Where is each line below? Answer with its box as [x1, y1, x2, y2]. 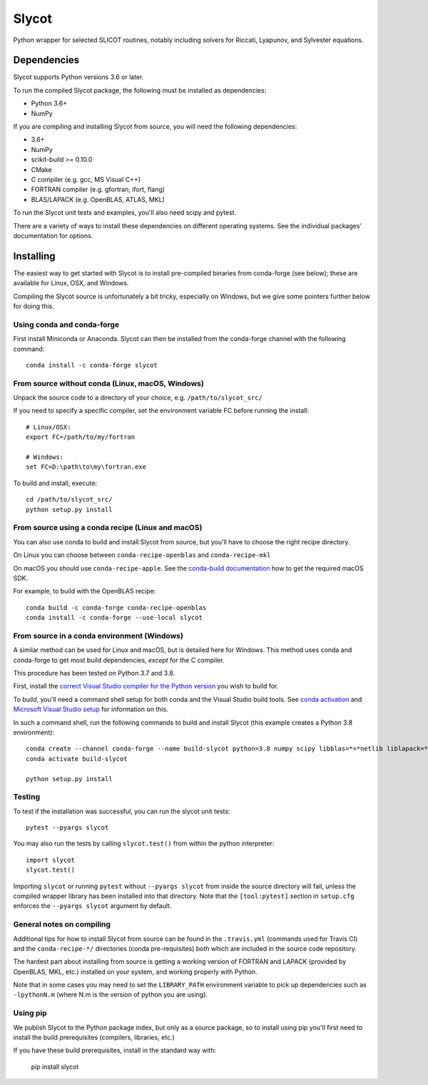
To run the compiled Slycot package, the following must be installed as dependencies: [13, 86, 267, 94]
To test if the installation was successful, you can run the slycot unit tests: [13, 807, 230, 815]
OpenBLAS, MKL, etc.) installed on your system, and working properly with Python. [13, 967, 258, 976]
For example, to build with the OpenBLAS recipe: [13, 587, 156, 596]
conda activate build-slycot [26, 755, 128, 763]
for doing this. [13, 302, 55, 310]
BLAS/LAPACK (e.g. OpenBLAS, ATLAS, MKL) [31, 195, 165, 203]
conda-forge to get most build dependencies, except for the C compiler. [13, 656, 225, 664]
